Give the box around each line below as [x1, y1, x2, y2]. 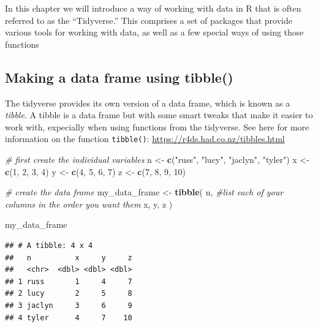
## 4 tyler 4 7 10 [5, 313, 132, 322]
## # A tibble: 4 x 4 [5, 241, 93, 250]
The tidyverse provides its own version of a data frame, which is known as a [5, 96, 290, 109]
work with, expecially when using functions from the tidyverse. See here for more [5, 120, 309, 133]
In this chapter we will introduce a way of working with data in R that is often [5, 2, 301, 14]
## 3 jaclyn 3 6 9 [5, 301, 132, 310]
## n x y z [5, 253, 132, 262]
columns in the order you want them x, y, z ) [5, 197, 173, 210]
